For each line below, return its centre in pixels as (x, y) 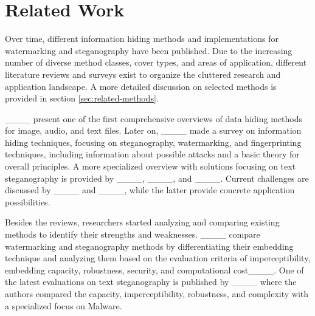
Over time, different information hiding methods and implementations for (142, 39)
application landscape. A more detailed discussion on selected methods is (141, 86)
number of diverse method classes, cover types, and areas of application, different (156, 62)
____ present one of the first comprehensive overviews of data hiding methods (154, 118)
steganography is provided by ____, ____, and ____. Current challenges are (157, 178)
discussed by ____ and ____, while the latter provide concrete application (150, 190)
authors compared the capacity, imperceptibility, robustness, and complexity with (157, 294)
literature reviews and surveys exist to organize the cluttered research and (143, 74)
